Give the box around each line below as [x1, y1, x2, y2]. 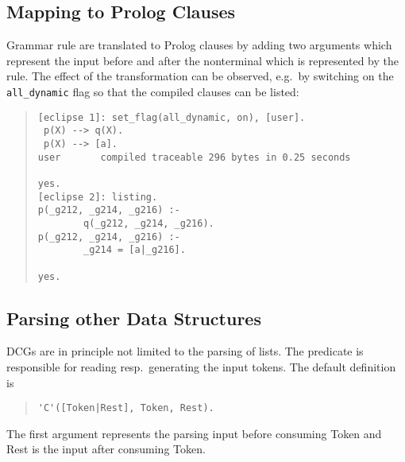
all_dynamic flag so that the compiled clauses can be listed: [6, 83, 299, 99]
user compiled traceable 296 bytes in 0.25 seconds [37, 151, 351, 163]
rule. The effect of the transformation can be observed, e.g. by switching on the [6, 68, 394, 84]
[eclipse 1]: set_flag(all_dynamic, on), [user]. [37, 111, 306, 123]
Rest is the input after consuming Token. [6, 441, 206, 457]
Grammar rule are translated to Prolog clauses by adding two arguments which [6, 37, 392, 53]
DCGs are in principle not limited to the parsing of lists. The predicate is [6, 343, 364, 359]
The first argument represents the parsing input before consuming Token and [6, 425, 382, 441]
